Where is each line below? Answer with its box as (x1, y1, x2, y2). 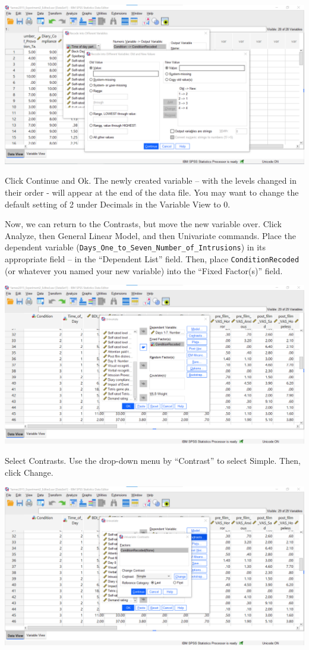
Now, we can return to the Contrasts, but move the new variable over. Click (5, 218, 282, 230)
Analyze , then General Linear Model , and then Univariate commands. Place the (5, 229, 296, 241)
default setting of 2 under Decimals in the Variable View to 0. (5, 197, 231, 210)
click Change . (5, 466, 53, 478)
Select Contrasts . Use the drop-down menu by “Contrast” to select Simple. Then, (5, 454, 301, 467)
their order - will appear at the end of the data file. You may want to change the (5, 186, 299, 198)
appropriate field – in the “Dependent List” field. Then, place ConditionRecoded (5, 252, 299, 265)
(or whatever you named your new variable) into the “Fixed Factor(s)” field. (5, 264, 283, 277)
